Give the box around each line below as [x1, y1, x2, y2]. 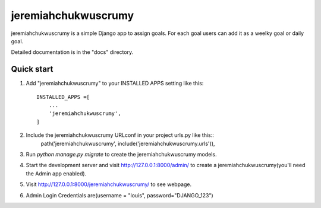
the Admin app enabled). [26, 169, 87, 177]
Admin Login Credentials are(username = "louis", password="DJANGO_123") [26, 191, 213, 199]
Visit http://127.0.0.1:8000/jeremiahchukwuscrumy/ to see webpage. [26, 181, 192, 188]
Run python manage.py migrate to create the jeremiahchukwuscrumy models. [26, 151, 217, 158]
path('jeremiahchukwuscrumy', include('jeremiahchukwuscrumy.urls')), [40, 140, 215, 147]
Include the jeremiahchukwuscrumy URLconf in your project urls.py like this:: [26, 132, 214, 139]
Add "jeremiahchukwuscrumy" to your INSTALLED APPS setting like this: [26, 80, 204, 87]
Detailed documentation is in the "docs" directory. [11, 49, 134, 56]
